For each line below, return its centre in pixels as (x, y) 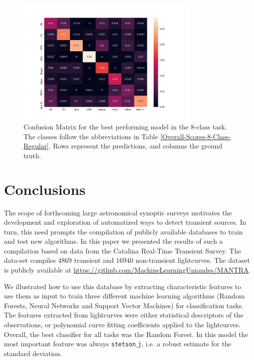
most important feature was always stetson (70, 344)
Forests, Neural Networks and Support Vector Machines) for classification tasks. (124, 305)
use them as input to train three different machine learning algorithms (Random (124, 296)
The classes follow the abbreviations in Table (91, 136)
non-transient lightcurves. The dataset (193, 260)
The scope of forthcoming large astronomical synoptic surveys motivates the (118, 212)
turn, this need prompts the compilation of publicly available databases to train (124, 231)
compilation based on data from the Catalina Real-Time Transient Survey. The (123, 250)
